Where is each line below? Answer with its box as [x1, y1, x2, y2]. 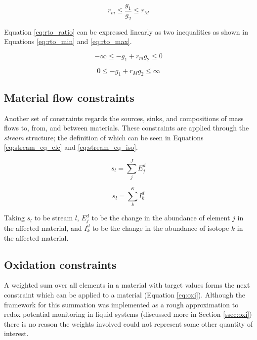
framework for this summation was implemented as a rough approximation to [4, 299, 239, 309]
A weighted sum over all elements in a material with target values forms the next [4, 280, 250, 290]
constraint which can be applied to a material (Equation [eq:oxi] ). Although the [4, 289, 246, 299]
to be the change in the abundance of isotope [92, 222, 229, 233]
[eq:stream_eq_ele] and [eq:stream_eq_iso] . [4, 142, 138, 152]
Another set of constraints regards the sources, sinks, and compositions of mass [4, 113, 244, 123]
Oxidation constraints [4, 256, 117, 272]
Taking [4, 212, 25, 223]
